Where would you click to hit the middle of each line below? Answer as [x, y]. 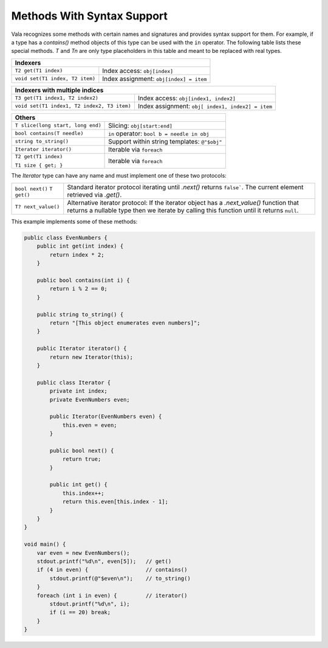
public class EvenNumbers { [66, 238]
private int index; [78, 391]
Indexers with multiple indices [59, 90]
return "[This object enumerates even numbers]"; [125, 323]
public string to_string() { [80, 314]
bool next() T [34, 189]
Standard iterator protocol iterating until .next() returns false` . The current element [185, 187]
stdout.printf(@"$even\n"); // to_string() [120, 578]
